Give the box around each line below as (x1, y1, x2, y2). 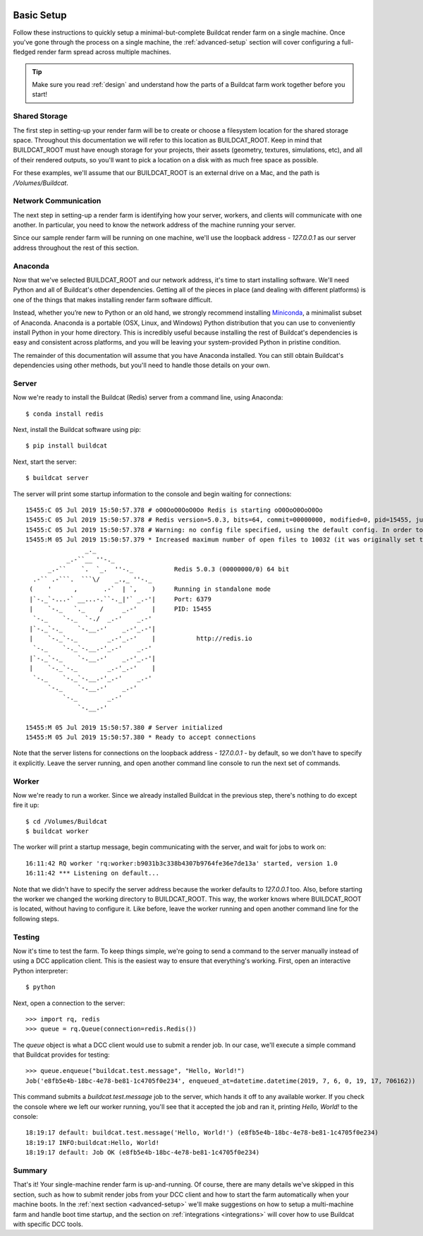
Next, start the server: (13, 457, 77, 466)
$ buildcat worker (25, 827, 90, 836)
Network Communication (13, 196, 102, 206)
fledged (13, 48, 36, 56)
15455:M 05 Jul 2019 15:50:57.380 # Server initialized (25, 724, 223, 731)
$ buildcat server (25, 474, 90, 482)
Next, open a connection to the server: (13, 999, 125, 1007)
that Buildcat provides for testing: (13, 1050, 110, 1059)
